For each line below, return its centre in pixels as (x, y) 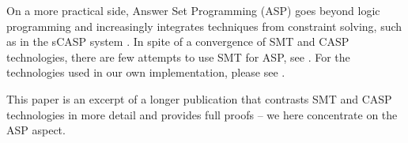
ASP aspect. (36, 130)
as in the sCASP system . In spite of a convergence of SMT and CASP (178, 41)
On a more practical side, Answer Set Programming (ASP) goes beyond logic (193, 10)
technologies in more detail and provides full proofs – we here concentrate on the (202, 114)
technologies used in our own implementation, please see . (146, 72)
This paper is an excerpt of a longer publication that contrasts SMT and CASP (199, 98)
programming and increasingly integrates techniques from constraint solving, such (204, 26)
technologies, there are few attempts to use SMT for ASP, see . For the (178, 56)
